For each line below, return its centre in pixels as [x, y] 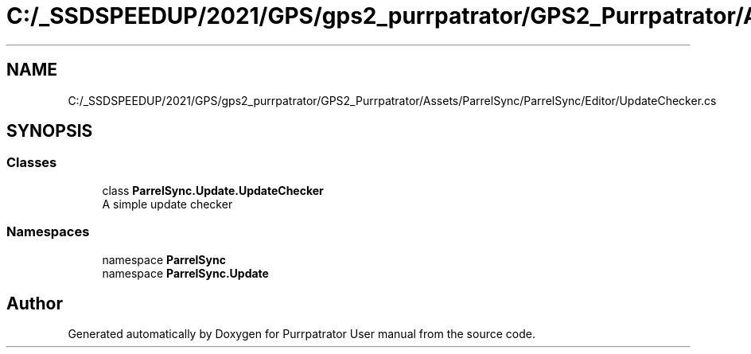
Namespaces [48, 232]
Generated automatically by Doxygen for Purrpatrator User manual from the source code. [302, 334]
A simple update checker [167, 204]
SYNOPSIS [50, 131]
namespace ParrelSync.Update [185, 273]
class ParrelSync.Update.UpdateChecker [213, 190]
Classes [32, 163]
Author [35, 303]
